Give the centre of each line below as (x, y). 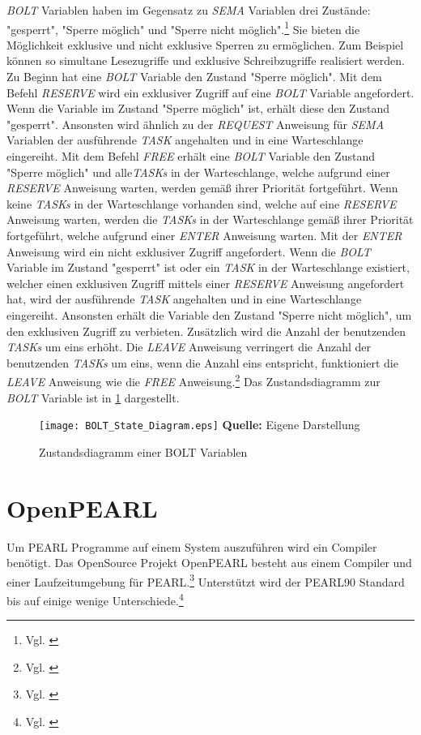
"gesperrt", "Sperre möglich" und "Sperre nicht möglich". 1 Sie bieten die (183, 28)
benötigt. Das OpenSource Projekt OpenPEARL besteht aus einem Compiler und (209, 563)
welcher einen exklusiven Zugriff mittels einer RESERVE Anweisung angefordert (206, 283)
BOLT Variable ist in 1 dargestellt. (93, 397)
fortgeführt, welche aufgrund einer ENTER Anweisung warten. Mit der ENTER (204, 235)
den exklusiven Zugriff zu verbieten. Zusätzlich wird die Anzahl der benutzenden (206, 331)
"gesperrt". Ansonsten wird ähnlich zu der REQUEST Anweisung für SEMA (196, 124)
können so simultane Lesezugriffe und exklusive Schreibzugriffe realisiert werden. (206, 60)
